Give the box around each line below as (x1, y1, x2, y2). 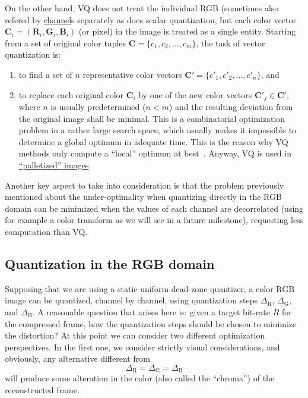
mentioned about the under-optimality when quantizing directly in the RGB (5, 190, 282, 203)
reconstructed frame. (5, 383, 80, 396)
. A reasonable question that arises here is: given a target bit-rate (32, 305, 270, 318)
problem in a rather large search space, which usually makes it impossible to (18, 124, 297, 136)
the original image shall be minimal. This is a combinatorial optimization (18, 112, 285, 124)
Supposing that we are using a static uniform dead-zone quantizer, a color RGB (5, 282, 295, 294)
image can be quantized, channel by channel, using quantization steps (5, 294, 258, 306)
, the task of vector (196, 36, 265, 49)
